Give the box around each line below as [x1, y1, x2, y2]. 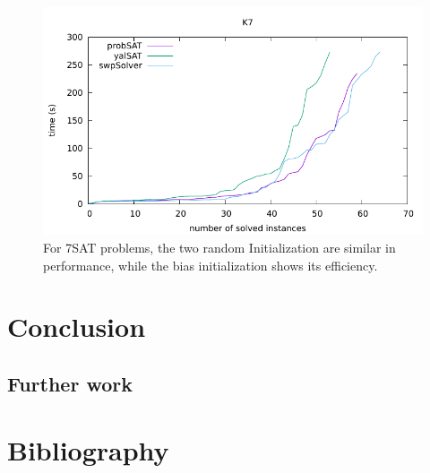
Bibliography [7, 431, 169, 468]
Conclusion [7, 308, 146, 345]
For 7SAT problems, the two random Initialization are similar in [43, 237, 396, 256]
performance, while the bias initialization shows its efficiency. [43, 255, 378, 274]
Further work [7, 369, 133, 397]
